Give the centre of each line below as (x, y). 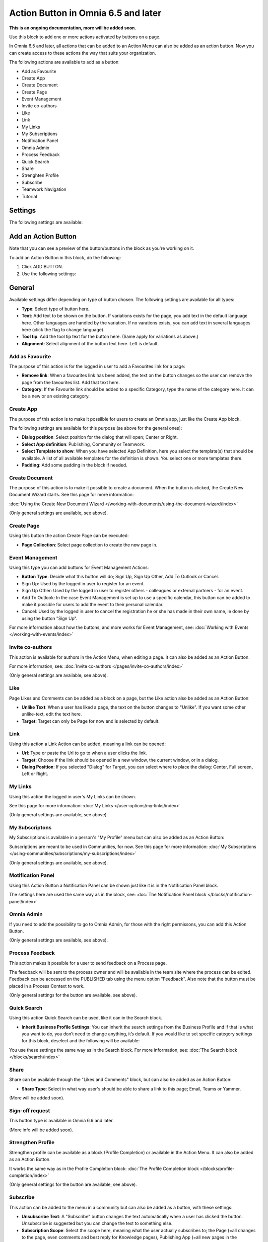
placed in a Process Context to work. (47, 986)
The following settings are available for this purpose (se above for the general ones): (96, 428)
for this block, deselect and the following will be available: (81, 1041)
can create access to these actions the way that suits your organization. (83, 53)
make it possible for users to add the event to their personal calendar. (93, 604)
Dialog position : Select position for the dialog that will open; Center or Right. (100, 437)
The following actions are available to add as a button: (65, 62)
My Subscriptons (30, 828)
